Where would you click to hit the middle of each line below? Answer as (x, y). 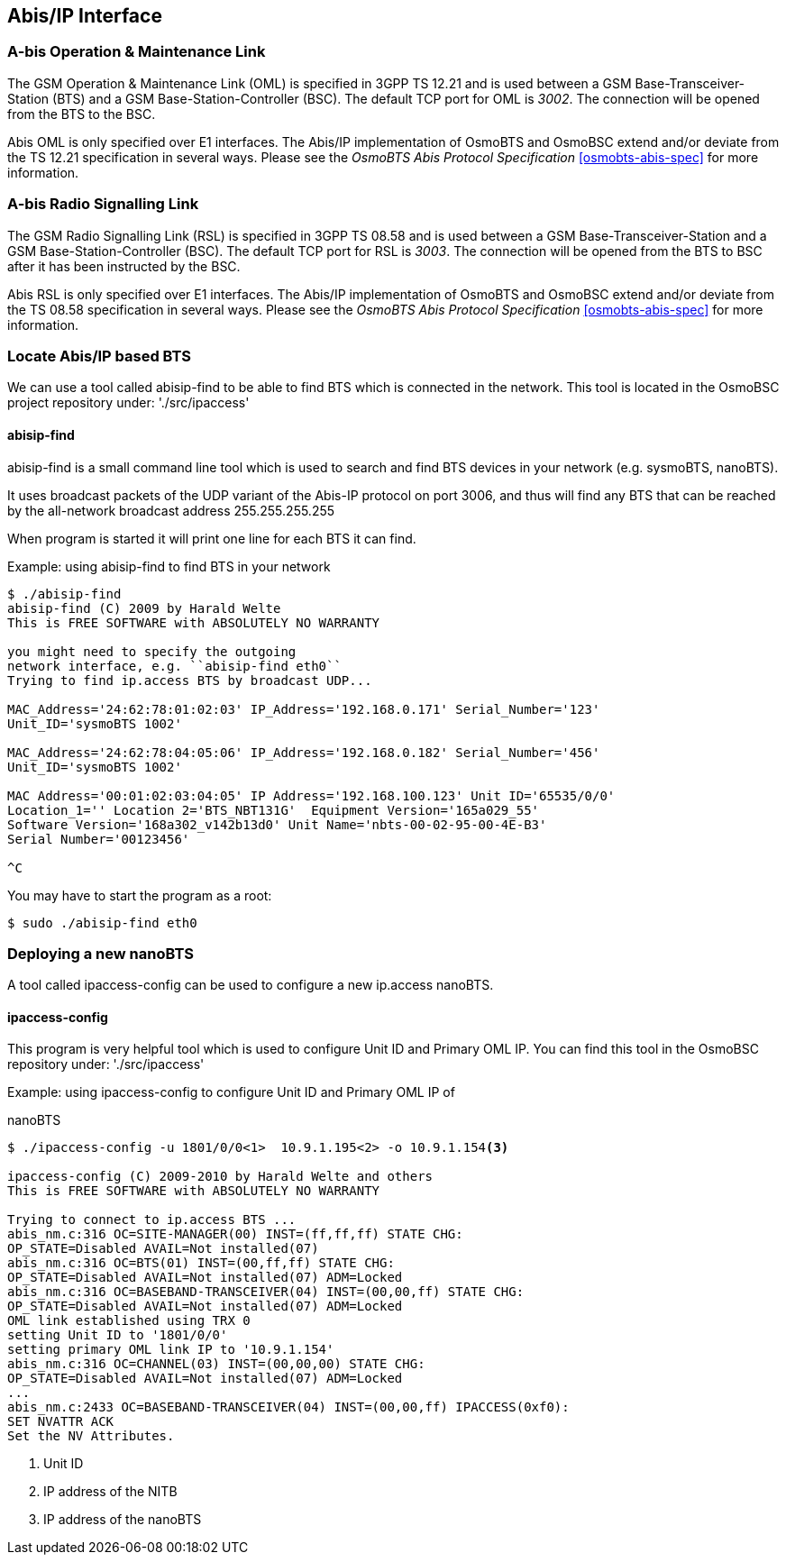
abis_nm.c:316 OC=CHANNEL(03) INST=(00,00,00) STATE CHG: (216, 1364)
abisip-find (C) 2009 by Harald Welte (144, 608)
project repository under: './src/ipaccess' (128, 403)
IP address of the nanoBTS (123, 1520)
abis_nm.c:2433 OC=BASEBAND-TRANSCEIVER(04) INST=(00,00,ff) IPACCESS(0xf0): (288, 1407)
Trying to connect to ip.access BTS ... (152, 1220)
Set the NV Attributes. (91, 1436)
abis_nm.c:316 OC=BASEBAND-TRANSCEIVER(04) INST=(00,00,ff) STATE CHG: (266, 1292)
